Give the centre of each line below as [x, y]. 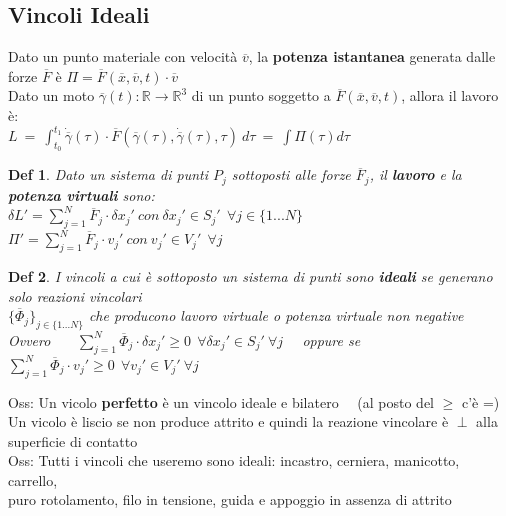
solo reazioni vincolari [75, 295]
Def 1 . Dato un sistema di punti [108, 174]
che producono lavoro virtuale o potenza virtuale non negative [276, 315]
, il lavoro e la [415, 174]
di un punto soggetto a [261, 95]
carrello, [33, 479]
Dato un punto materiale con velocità [123, 56]
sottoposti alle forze [291, 174]
